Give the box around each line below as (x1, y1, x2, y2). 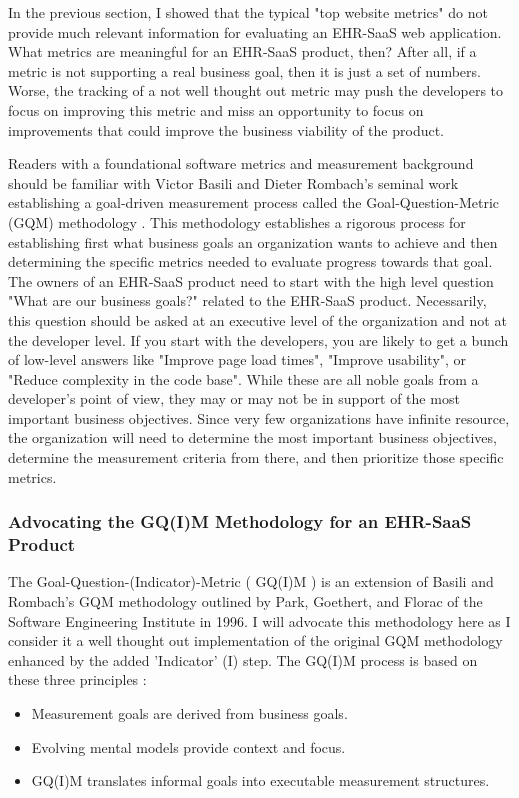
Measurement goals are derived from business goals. (31, 702, 348, 723)
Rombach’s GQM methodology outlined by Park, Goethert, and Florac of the (8, 590, 483, 611)
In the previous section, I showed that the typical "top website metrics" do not (8, 2, 488, 22)
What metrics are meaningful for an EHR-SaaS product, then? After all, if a (8, 41, 477, 62)
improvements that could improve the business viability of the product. (8, 119, 445, 140)
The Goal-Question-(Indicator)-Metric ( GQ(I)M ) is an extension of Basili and (8, 571, 494, 592)
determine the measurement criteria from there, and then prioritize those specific (8, 447, 504, 468)
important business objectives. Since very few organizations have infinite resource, (8, 407, 510, 428)
